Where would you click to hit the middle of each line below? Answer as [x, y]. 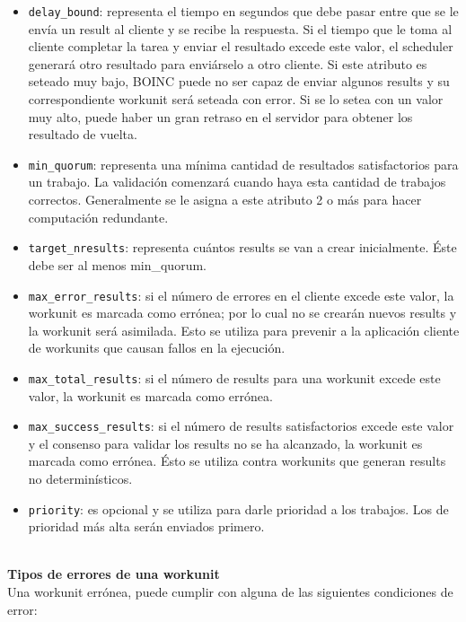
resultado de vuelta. [83, 134]
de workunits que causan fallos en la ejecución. [157, 348]
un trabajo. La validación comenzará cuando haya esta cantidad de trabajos [237, 182]
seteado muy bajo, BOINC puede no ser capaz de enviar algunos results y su [239, 81]
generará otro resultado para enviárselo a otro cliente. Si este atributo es [228, 63]
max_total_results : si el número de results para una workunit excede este [234, 377]
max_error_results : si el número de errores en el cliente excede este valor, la [241, 295]
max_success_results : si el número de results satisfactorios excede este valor [241, 426]
